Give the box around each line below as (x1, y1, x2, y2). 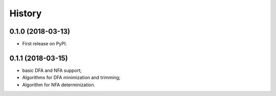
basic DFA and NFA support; (22, 67, 82, 74)
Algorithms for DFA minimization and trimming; (22, 75, 121, 81)
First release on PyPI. (22, 41, 67, 47)
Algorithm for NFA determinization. (22, 82, 96, 88)
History (9, 8, 42, 19)
